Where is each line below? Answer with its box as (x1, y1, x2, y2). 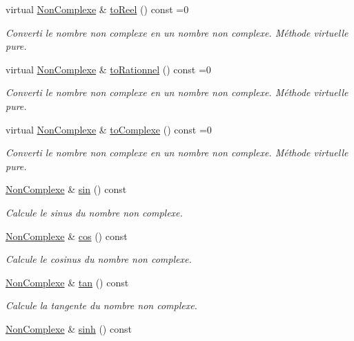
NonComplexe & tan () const (6, 275, 129, 289)
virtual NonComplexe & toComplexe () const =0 (6, 122, 212, 136)
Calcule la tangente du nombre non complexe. (6, 298, 197, 313)
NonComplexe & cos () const (6, 228, 128, 243)
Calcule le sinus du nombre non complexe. (6, 205, 183, 219)
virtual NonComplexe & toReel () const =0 (6, 2, 189, 16)
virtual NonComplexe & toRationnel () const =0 (6, 62, 211, 76)
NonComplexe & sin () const (6, 182, 127, 196)
